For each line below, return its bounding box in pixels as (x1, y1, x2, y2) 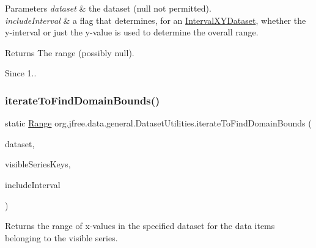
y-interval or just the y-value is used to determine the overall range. (5, 26, 259, 38)
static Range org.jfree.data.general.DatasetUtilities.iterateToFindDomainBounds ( (5, 117, 312, 129)
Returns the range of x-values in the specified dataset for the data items (5, 219, 275, 232)
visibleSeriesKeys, (5, 158, 71, 170)
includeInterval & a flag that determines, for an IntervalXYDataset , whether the (5, 13, 306, 26)
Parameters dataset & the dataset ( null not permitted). (5, 2, 211, 14)
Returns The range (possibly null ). (5, 46, 134, 59)
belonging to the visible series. (5, 231, 118, 244)
